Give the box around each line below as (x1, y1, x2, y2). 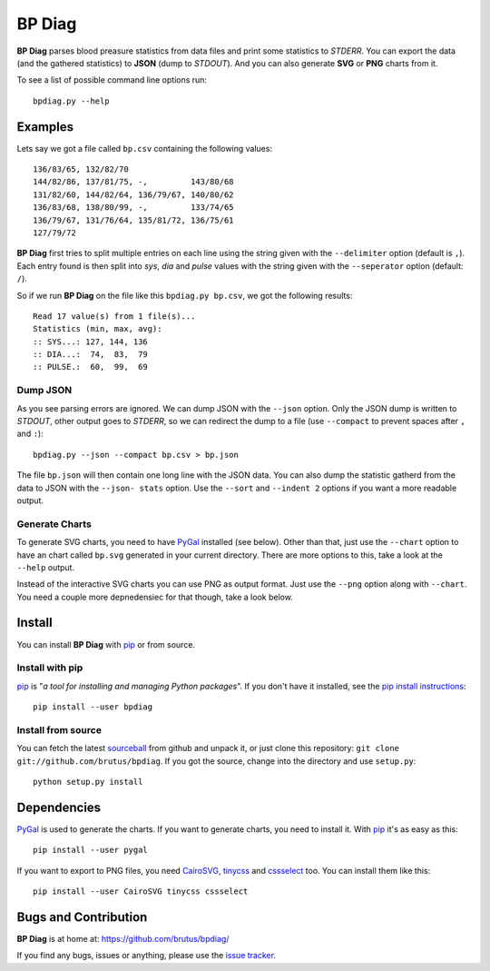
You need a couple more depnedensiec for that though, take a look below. (16, 591, 294, 602)
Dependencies (16, 799, 102, 815)
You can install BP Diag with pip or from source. (16, 639, 195, 649)
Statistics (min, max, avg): (33, 323, 162, 334)
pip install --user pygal (33, 845, 149, 856)
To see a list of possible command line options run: (16, 74, 208, 85)
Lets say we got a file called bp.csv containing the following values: (16, 143, 272, 154)
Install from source (16, 723, 102, 736)
